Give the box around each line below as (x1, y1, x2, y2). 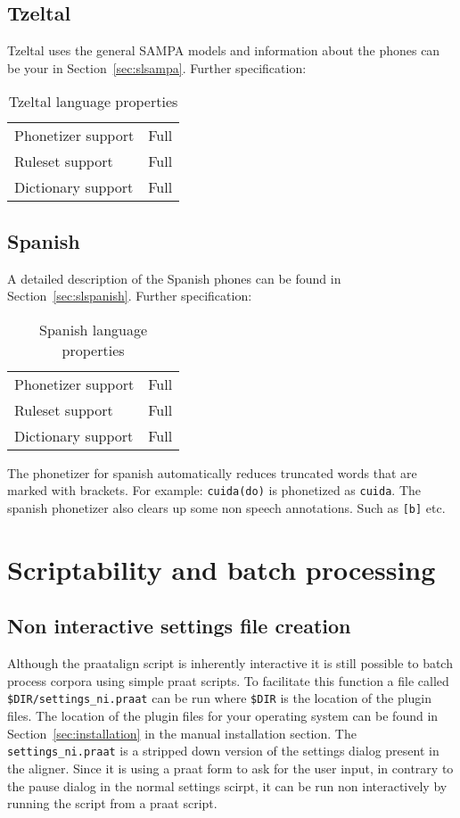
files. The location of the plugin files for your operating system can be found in (7, 706, 439, 725)
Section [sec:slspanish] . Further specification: (7, 286, 252, 305)
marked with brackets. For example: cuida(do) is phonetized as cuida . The (7, 481, 421, 500)
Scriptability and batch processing (7, 550, 436, 587)
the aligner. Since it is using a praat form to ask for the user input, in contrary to (7, 758, 454, 777)
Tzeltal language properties (8, 91, 178, 112)
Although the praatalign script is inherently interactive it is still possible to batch (7, 654, 453, 673)
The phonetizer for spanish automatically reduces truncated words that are (7, 463, 417, 482)
